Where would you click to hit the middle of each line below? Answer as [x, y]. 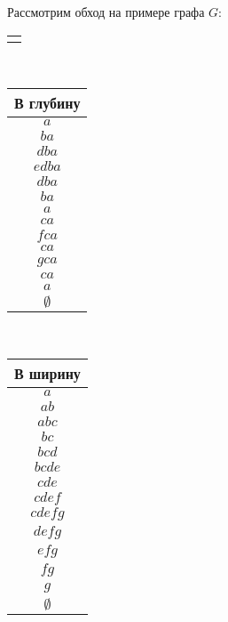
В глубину [47, 103]
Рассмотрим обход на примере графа [106, 12]
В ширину [47, 373]
